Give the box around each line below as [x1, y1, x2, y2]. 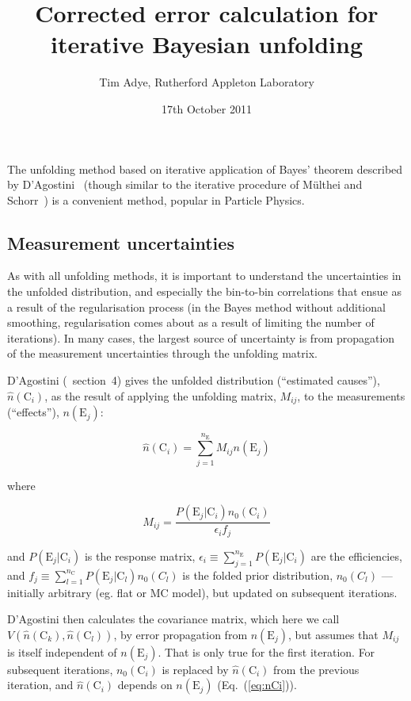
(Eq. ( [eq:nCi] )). [217, 676, 297, 693]
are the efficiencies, [310, 547, 402, 564]
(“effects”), [7, 404, 59, 420]
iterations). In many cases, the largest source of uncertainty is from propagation [7, 329, 395, 346]
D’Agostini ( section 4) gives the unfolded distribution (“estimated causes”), [7, 372, 380, 389]
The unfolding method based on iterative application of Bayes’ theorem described [7, 160, 403, 177]
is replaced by [162, 661, 229, 677]
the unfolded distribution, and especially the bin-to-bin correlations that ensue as [7, 283, 401, 300]
